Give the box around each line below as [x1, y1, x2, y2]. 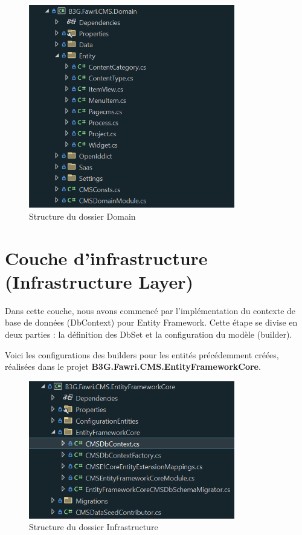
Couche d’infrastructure [5, 245, 208, 270]
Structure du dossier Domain [29, 209, 136, 222]
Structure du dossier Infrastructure [29, 520, 158, 533]
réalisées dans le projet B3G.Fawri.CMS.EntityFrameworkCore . [5, 360, 261, 373]
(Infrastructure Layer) [5, 269, 194, 294]
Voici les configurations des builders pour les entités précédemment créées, [5, 348, 279, 361]
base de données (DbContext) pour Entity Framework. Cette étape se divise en [5, 316, 298, 329]
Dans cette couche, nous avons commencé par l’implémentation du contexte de [5, 304, 296, 317]
